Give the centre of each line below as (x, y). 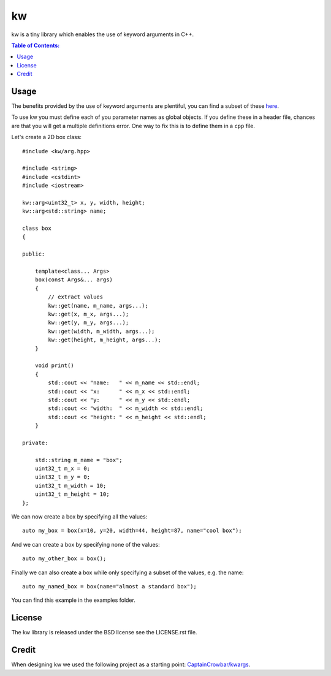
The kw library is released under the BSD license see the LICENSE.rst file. (104, 632)
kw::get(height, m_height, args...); (105, 340)
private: (35, 442)
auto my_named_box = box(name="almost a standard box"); (110, 586)
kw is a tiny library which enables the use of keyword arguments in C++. (103, 34)
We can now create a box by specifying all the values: (79, 516)
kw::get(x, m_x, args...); (89, 314)
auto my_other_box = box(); (64, 559)
